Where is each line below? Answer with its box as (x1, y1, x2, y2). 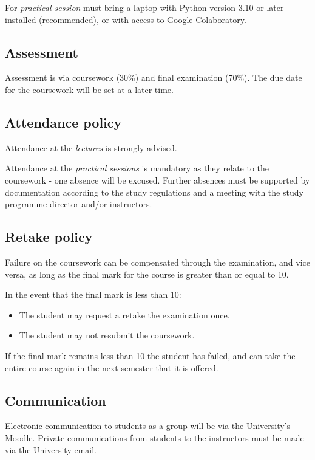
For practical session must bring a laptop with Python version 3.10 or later (5, 1, 284, 13)
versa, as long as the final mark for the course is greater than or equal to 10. (5, 267, 289, 280)
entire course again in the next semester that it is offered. (5, 361, 218, 374)
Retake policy (5, 227, 93, 246)
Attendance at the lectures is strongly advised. (5, 141, 177, 154)
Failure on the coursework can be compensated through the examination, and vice (5, 255, 310, 268)
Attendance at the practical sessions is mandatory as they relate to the (5, 162, 269, 174)
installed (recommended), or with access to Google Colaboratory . (5, 13, 246, 26)
